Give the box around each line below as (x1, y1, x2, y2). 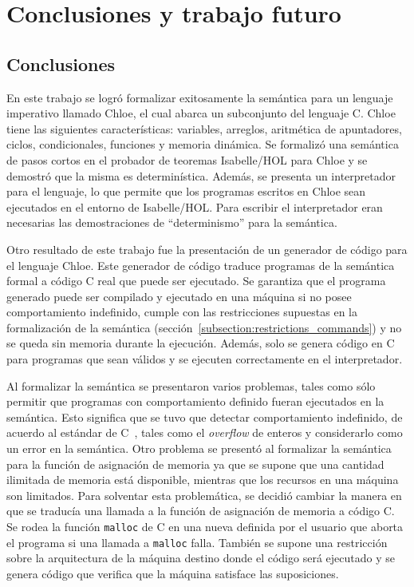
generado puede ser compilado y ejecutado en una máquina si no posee (6, 288, 352, 304)
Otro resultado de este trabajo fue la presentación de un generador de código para (6, 240, 408, 257)
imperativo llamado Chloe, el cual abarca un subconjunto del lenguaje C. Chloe (6, 105, 396, 121)
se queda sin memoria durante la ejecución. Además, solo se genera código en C (6, 335, 395, 351)
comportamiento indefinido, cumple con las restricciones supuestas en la (6, 303, 358, 320)
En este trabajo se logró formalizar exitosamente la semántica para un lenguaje (6, 89, 393, 105)
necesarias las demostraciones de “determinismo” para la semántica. (6, 214, 337, 231)
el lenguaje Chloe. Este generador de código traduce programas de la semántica (6, 256, 395, 273)
